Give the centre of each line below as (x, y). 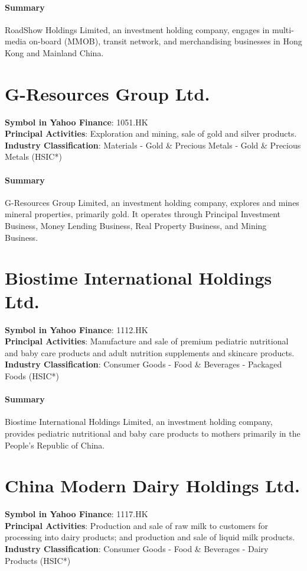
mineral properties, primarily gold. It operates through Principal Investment (143, 214)
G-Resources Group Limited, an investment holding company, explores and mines (152, 202)
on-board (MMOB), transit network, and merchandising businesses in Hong (166, 41)
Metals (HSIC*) (33, 157)
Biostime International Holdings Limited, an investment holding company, (139, 422)
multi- (283, 29)
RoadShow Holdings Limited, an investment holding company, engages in (137, 29)
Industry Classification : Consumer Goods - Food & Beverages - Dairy (137, 549)
